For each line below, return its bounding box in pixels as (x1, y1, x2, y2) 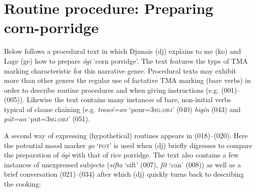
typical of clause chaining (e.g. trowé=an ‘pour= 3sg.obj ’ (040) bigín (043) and (4, 104, 241, 114)
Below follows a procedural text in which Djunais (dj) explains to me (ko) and (4, 46, 241, 56)
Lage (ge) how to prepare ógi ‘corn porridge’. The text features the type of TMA (4, 55, 248, 66)
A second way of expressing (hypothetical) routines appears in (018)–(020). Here (4, 130, 248, 141)
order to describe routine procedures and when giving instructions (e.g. (4, 84, 219, 95)
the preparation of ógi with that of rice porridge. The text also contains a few (4, 150, 239, 160)
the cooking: (4, 179, 41, 189)
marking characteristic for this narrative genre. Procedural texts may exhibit (4, 65, 236, 76)
